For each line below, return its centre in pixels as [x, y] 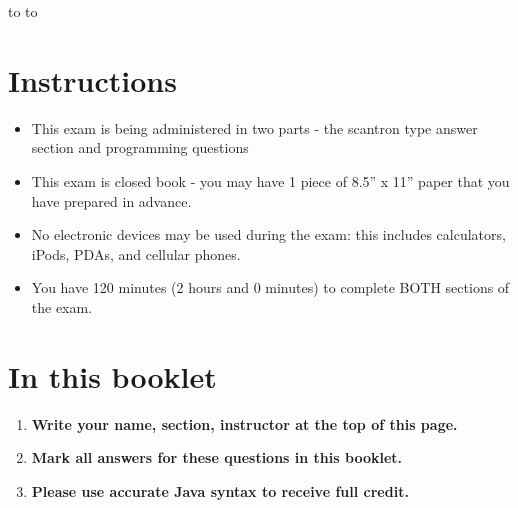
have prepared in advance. [111, 200]
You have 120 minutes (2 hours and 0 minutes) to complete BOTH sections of [270, 287]
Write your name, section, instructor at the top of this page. [244, 423]
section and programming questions [140, 147]
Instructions [92, 79]
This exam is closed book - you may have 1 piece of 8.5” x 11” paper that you [270, 180]
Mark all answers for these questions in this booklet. [216, 457]
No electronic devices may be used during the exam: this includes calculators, [268, 234]
